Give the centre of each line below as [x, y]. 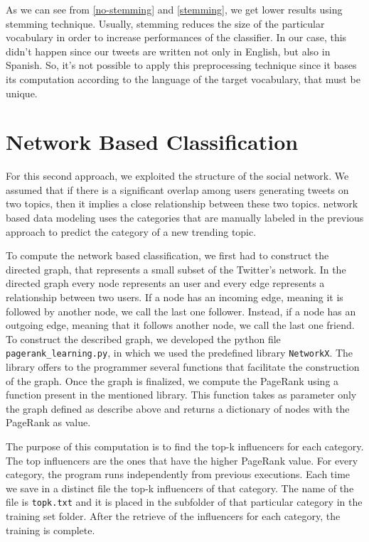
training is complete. [50, 530]
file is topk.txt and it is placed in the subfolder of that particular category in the [184, 502]
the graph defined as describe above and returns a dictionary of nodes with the [178, 408]
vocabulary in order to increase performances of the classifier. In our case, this [176, 37]
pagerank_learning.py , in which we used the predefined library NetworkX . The [180, 353]
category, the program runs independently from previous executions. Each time [178, 474]
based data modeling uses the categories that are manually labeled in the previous [185, 218]
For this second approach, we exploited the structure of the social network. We [177, 176]
